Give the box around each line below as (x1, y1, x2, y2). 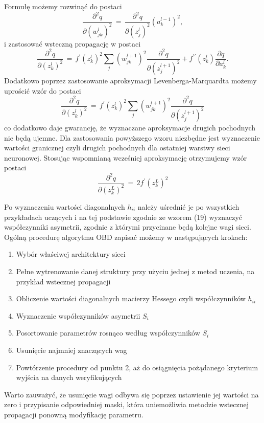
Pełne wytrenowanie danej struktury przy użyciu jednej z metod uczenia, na (16, 265, 255, 276)
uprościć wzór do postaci (4, 85, 81, 96)
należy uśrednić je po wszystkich (137, 201, 239, 212)
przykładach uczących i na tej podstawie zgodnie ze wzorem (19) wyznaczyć (4, 211, 243, 222)
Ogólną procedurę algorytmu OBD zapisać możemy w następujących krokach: (4, 231, 248, 242)
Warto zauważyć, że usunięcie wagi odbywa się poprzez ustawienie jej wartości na (4, 389, 259, 399)
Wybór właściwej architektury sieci (16, 249, 126, 259)
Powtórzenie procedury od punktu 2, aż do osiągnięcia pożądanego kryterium (16, 362, 258, 372)
